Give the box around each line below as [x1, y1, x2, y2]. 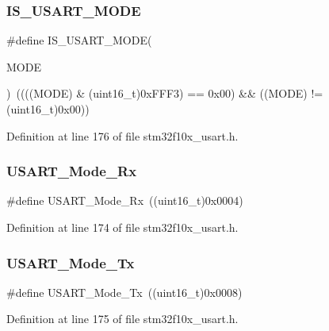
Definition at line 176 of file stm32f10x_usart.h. [6, 127, 239, 144]
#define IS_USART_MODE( [6, 32, 152, 48]
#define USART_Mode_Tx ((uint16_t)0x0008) [6, 283, 243, 300]
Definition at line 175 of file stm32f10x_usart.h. [6, 310, 239, 327]
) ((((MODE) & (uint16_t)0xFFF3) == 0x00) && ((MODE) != [6, 85, 323, 102]
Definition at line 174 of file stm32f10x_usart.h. [6, 219, 239, 235]
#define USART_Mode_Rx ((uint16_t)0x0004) [6, 192, 243, 209]
